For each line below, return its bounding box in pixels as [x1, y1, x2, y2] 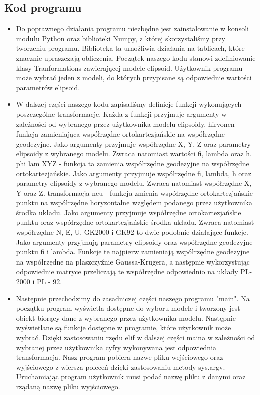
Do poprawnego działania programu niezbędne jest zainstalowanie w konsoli [16, 23, 249, 34]
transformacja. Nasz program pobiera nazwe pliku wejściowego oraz [16, 352, 223, 362]
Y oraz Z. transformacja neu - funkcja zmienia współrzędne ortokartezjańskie [16, 187, 253, 198]
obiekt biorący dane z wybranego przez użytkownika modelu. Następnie [16, 312, 236, 323]
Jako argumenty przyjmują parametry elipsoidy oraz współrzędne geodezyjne [16, 236, 253, 247]
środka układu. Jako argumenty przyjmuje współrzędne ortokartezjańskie [16, 207, 241, 217]
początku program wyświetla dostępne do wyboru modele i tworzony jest [16, 303, 240, 313]
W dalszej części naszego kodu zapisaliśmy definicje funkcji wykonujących [16, 99, 242, 109]
